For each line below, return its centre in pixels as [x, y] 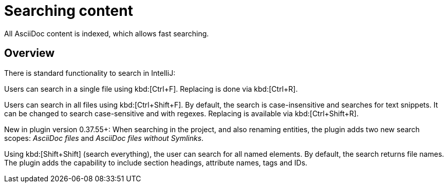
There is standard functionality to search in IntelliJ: [90, 73]
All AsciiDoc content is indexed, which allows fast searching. [107, 33]
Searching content [69, 11]
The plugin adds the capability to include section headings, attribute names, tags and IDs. [156, 162]
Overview [30, 53]
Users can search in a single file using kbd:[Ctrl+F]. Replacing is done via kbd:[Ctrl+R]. [151, 89]
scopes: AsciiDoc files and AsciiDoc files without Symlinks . [104, 138]
